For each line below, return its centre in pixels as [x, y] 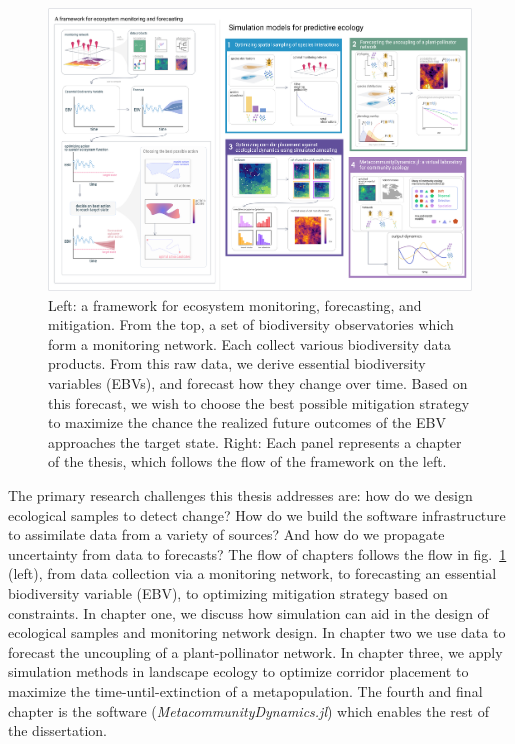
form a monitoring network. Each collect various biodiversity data [250, 343]
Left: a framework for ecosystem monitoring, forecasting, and [235, 304]
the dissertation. [57, 730]
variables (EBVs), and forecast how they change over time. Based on [258, 383]
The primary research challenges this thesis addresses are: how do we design [240, 495]
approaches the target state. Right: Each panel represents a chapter [255, 441]
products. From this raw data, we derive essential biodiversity [237, 363]
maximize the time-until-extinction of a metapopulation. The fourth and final [245, 690]
